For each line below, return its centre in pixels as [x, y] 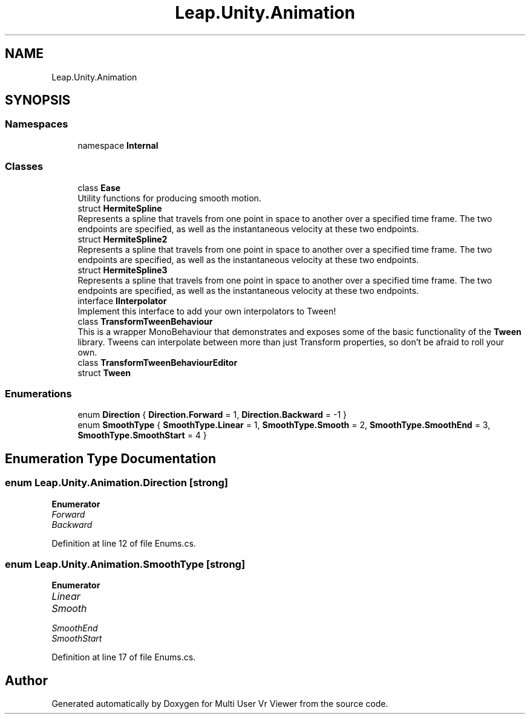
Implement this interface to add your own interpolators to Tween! [207, 311]
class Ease [99, 187]
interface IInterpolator [122, 301]
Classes [24, 167]
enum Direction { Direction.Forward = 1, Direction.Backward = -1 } [212, 415]
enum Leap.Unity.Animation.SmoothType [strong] [125, 564]
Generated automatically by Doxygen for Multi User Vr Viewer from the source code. [220, 704]
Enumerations [38, 393]
